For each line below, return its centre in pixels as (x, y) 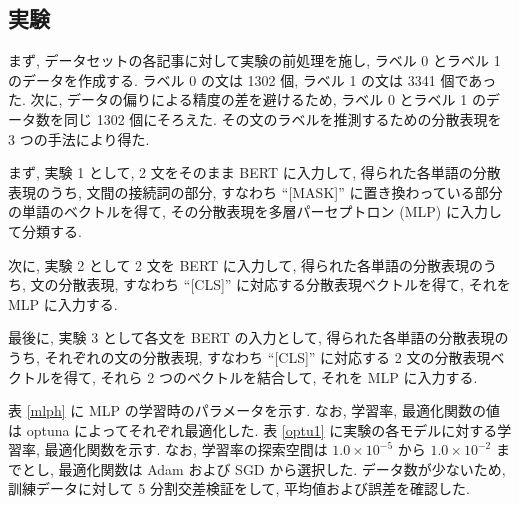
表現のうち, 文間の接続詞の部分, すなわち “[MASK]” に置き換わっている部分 (255, 191)
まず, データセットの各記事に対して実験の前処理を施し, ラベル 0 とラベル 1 (254, 60)
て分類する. (45, 230)
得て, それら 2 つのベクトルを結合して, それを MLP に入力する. (270, 376)
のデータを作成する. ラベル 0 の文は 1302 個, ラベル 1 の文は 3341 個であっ (252, 79)
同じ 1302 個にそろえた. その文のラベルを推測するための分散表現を (282, 118)
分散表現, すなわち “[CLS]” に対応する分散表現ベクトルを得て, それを (284, 284)
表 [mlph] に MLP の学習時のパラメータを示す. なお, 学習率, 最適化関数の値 (254, 410)
